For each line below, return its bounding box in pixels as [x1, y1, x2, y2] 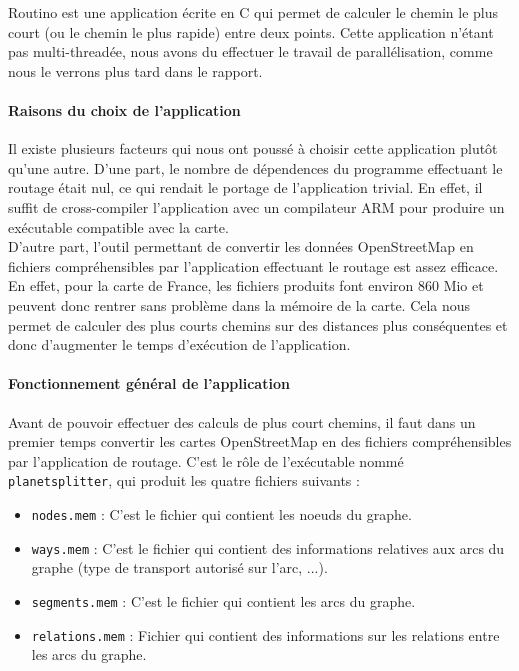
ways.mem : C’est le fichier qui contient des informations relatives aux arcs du [31, 537, 505, 558]
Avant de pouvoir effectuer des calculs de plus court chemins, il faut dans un [8, 411, 476, 432]
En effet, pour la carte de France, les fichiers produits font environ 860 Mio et [8, 275, 484, 296]
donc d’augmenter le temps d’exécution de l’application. [8, 334, 351, 355]
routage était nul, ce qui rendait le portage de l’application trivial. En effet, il [8, 177, 483, 198]
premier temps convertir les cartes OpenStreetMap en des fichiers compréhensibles [8, 431, 512, 452]
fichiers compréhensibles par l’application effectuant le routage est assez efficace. [8, 255, 499, 276]
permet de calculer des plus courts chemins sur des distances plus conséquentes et [8, 314, 508, 335]
